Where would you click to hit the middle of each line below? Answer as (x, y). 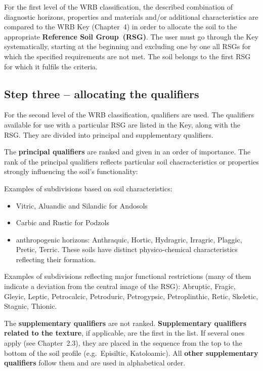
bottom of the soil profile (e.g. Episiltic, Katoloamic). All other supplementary (131, 353)
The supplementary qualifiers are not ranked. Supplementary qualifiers (125, 323)
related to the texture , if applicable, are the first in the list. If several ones (124, 333)
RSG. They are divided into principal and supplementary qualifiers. (109, 134)
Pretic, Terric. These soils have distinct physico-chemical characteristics (127, 249)
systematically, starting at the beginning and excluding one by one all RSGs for (127, 46)
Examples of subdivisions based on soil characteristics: (88, 188)
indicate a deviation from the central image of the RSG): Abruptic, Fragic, (120, 286)
